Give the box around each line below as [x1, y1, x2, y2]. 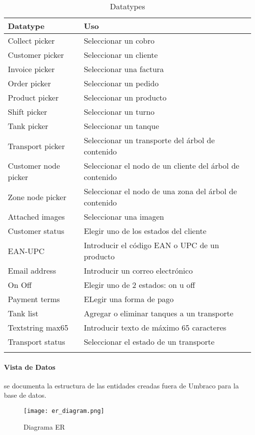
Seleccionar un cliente [83, 49, 158, 60]
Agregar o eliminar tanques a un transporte [83, 307, 233, 319]
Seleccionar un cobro [83, 35, 155, 46]
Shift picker [8, 106, 48, 117]
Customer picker [8, 49, 64, 60]
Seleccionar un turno [83, 106, 155, 117]
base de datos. [4, 390, 47, 400]
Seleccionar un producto [83, 92, 167, 103]
